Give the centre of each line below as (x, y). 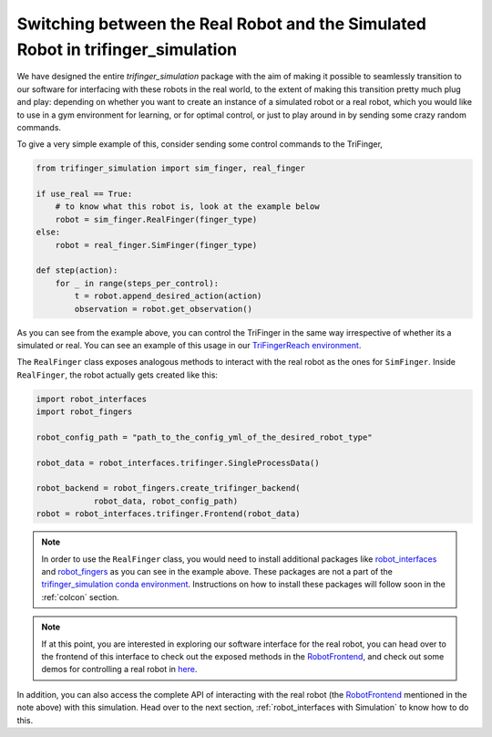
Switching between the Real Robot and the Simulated (222, 24)
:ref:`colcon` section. (81, 597)
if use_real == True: (84, 194)
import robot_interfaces (92, 399)
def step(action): (77, 270)
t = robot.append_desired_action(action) (168, 296)
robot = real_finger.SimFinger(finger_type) (156, 245)
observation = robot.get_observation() (163, 309)
